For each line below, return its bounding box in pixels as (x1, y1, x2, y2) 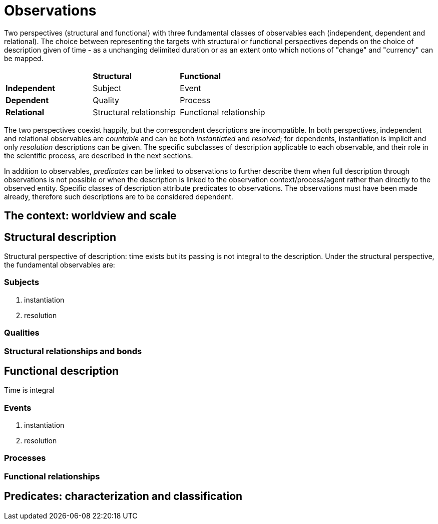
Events (4, 402, 32, 413)
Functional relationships (4, 471, 100, 481)
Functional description (4, 364, 119, 377)
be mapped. (4, 54, 44, 63)
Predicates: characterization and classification (4, 490, 243, 503)
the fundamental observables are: (4, 260, 115, 270)
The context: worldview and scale (4, 209, 177, 222)
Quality (93, 95, 120, 105)
